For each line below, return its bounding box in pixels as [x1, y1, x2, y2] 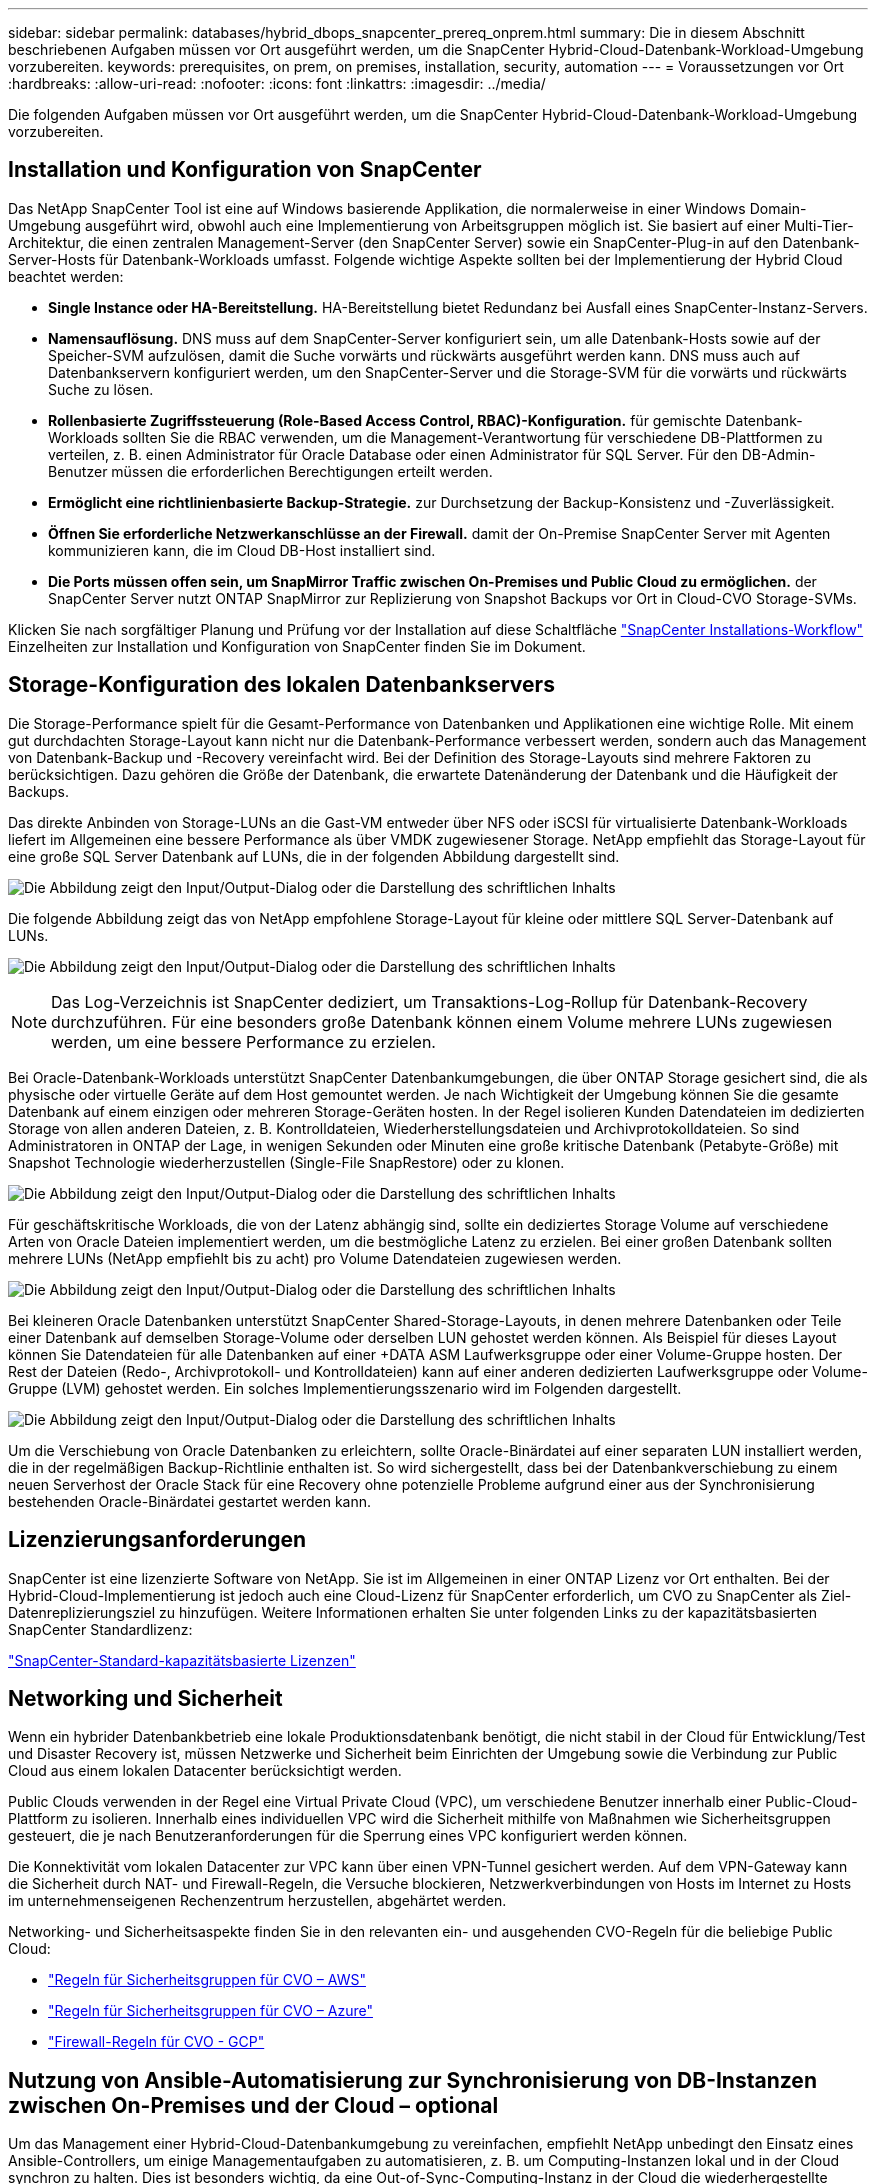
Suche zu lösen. [48, 380, 154, 398]
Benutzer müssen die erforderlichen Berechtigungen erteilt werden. [48, 462, 493, 480]
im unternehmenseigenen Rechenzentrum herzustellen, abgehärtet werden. [8, 1892, 507, 1910]
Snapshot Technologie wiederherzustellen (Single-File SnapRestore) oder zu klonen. [8, 1153, 565, 1171]
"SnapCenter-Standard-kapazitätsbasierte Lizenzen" [8, 1651, 356, 1669]
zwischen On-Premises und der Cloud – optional [8, 2092, 499, 2118]
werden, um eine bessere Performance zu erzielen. [51, 1031, 436, 1052]
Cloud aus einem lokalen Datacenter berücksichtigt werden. [8, 1762, 402, 1780]
